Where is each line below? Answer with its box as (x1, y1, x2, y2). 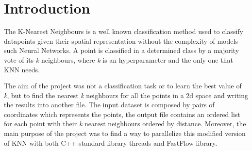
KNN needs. (4, 64, 40, 74)
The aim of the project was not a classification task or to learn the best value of (4, 81, 242, 91)
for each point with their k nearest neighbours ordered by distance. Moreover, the (4, 118, 246, 129)
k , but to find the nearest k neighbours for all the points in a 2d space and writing (4, 90, 249, 100)
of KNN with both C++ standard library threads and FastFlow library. (4, 137, 218, 148)
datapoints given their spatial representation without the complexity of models (4, 35, 238, 46)
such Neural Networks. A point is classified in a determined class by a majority (4, 45, 239, 55)
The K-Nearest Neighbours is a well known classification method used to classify (4, 26, 243, 36)
